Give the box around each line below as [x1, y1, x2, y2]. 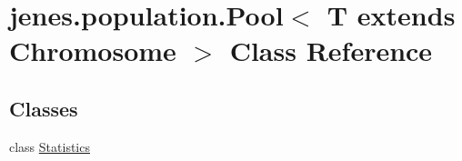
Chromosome [9, 32, 176, 69]
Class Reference [229, 32, 433, 69]
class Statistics [9, 136, 90, 156]
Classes [9, 94, 78, 122]
